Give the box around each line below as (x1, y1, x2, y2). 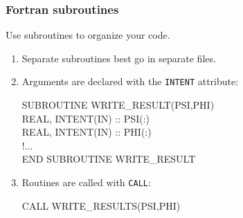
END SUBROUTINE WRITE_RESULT (21, 152, 196, 166)
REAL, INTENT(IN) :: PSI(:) (21, 111, 150, 125)
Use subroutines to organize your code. (6, 28, 170, 42)
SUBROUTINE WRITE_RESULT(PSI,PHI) (21, 98, 215, 112)
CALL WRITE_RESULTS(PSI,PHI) (21, 198, 181, 212)
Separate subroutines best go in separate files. (21, 51, 216, 65)
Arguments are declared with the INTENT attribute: (21, 74, 239, 89)
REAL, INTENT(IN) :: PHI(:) (21, 125, 152, 139)
